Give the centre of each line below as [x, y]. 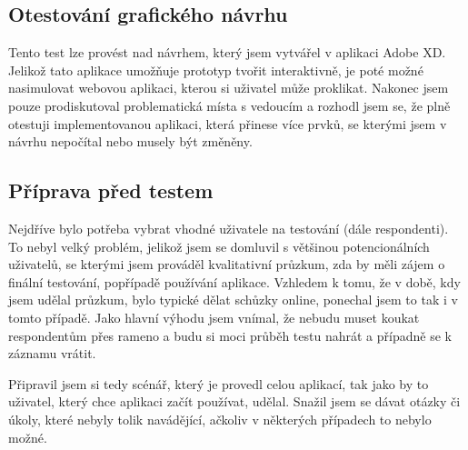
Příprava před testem [111, 190]
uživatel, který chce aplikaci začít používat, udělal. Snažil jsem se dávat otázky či [234, 401]
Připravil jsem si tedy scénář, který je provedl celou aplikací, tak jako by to [219, 383]
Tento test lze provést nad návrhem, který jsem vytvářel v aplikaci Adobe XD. [227, 52]
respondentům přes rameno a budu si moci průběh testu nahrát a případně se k [230, 335]
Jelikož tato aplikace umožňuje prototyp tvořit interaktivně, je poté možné [216, 70]
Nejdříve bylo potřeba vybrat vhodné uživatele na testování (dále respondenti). [229, 228]
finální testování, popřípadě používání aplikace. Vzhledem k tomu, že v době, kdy [234, 281]
